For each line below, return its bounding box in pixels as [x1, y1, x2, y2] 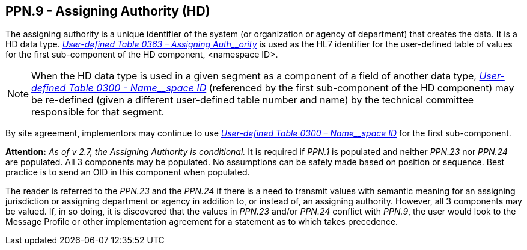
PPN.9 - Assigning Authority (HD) [5, 4, 210, 19]
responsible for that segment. [31, 106, 165, 118]
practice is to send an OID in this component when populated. [5, 167, 250, 178]
